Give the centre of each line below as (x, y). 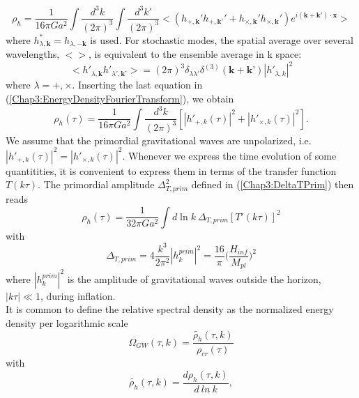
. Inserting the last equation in (137, 85)
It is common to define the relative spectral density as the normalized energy (170, 309)
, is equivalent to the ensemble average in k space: (195, 54)
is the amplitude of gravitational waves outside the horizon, (194, 278)
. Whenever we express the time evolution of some (229, 155)
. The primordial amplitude (96, 184)
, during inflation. (78, 295)
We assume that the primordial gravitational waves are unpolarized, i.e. (159, 140)
